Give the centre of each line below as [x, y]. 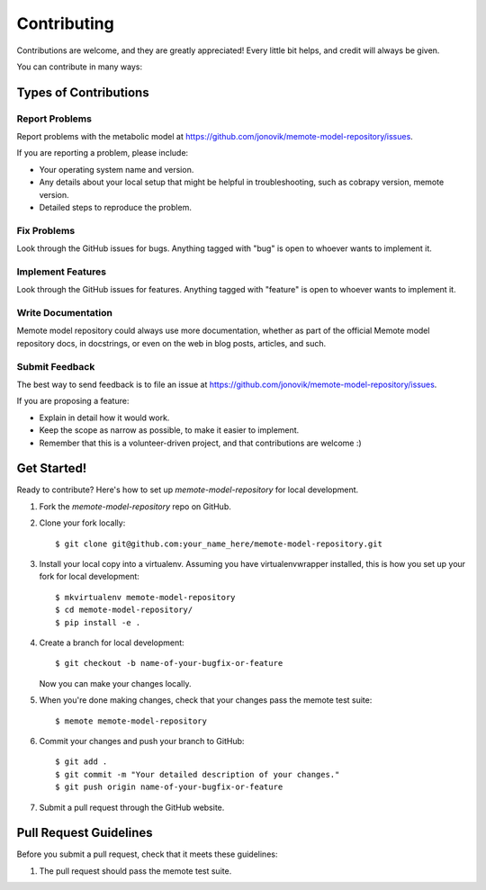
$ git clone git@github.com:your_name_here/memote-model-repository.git [219, 544]
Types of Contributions [83, 92]
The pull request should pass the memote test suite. [135, 871]
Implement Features [62, 272]
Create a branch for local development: [112, 643]
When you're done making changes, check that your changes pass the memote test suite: [206, 700]
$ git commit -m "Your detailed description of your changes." [198, 774]
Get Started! [52, 468]
